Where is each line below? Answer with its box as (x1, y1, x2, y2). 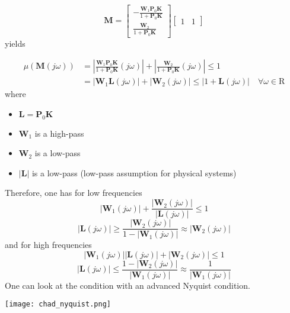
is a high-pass (34, 127, 84, 139)
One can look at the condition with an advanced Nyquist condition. (5, 279, 250, 291)
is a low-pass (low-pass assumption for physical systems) (31, 166, 237, 179)
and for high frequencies (5, 238, 92, 251)
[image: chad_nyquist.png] (5, 300, 111, 309)
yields (5, 37, 26, 49)
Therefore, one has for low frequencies (5, 186, 142, 199)
